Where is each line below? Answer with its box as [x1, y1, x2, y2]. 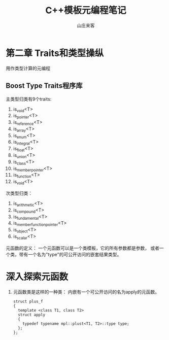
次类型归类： [6, 190, 32, 196]
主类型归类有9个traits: [6, 96, 52, 102]
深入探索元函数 [6, 271, 69, 283]
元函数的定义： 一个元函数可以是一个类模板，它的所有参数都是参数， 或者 [6, 245, 159, 251]
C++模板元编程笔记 [45, 5, 126, 16]
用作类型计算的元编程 [6, 65, 50, 71]
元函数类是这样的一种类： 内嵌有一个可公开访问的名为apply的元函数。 [13, 289, 160, 295]
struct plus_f [13, 299, 43, 304]
